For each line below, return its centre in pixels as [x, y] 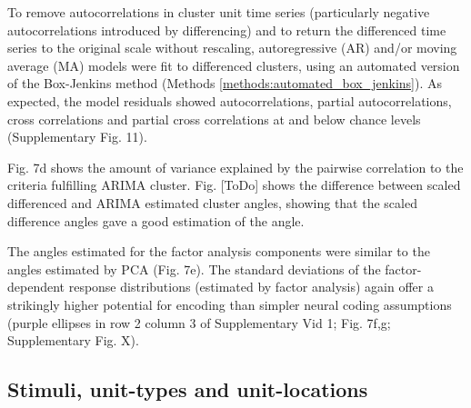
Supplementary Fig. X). [73, 340]
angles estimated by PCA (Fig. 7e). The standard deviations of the [194, 269]
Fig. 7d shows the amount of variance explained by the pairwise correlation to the [235, 167]
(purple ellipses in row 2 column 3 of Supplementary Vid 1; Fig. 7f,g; [199, 322]
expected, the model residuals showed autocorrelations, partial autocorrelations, [230, 100]
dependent [36, 287]
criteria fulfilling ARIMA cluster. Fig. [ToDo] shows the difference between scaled [234, 185]
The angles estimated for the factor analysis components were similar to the [219, 251]
